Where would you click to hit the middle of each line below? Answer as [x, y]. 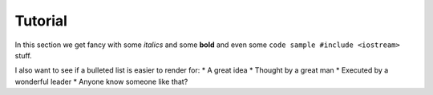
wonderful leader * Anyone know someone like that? [101, 81]
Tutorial [41, 21]
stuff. [23, 55]
